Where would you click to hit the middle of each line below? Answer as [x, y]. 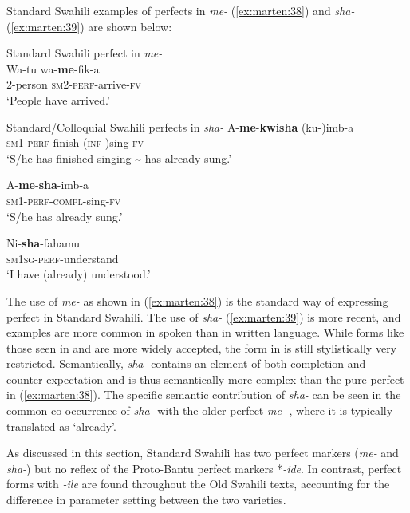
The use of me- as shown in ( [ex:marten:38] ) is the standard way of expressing [197, 300]
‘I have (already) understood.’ [79, 274]
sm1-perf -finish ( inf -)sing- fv [75, 142]
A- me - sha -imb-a [48, 185]
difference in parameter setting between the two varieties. [146, 500]
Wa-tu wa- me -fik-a [53, 68]
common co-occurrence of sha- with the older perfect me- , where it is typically [200, 410]
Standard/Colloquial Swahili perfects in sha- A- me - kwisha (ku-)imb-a [180, 126]
